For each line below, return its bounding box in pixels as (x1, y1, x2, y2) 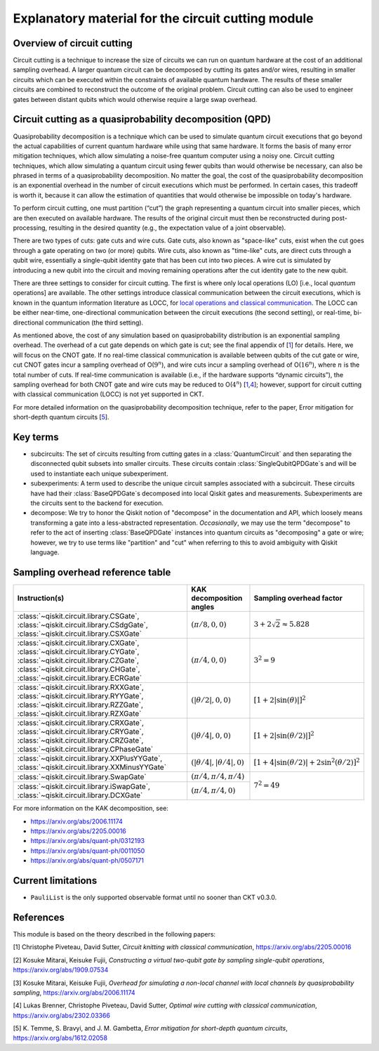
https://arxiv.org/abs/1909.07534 (13, 966, 109, 974)
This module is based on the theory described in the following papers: (13, 929, 216, 938)
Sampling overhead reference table (13, 566, 171, 578)
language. (30, 548, 60, 556)
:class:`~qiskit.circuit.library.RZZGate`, (17, 700, 144, 710)
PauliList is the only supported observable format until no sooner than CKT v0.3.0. (30, 893, 277, 902)
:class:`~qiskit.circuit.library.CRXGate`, (17, 717, 144, 727)
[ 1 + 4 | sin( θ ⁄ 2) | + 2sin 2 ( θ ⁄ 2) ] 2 (253, 756, 361, 767)
